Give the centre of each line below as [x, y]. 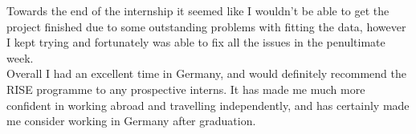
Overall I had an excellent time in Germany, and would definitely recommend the [206, 73]
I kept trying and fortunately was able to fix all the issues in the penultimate [196, 42]
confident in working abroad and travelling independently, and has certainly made [208, 105]
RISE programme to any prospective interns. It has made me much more [186, 89]
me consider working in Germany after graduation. [131, 121]
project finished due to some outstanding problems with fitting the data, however [206, 26]
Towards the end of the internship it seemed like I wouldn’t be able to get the [198, 10]
